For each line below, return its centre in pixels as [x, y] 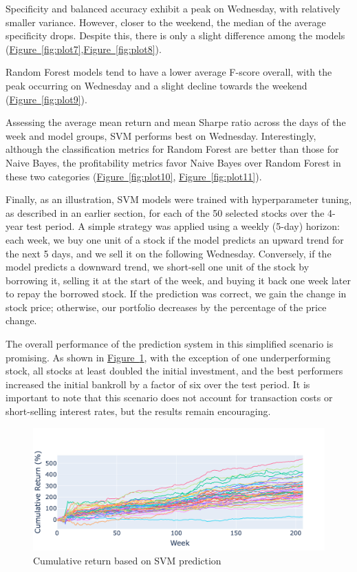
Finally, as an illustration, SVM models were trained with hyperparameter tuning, [179, 199]
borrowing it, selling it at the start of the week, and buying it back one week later [178, 280]
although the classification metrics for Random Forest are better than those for [172, 149]
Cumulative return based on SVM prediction [127, 560]
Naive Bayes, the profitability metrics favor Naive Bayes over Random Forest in [173, 162]
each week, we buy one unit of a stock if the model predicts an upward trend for [175, 239]
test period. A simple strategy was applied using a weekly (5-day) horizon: [183, 226]
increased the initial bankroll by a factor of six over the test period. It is [158, 384]
